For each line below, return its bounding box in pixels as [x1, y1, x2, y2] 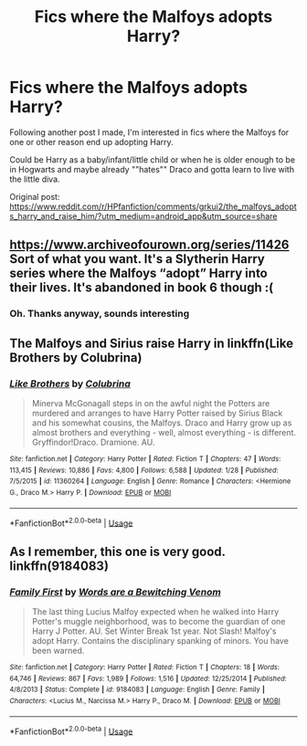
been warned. [31, 645, 85, 656]
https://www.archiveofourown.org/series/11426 [9, 237, 290, 253]
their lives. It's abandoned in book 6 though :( [9, 280, 274, 296]
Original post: [9, 191, 60, 202]
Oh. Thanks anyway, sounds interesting [9, 308, 190, 320]
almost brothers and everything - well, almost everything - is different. [31, 426, 297, 437]
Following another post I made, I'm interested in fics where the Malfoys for [9, 126, 290, 138]
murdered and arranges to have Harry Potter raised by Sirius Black [31, 407, 283, 418]
